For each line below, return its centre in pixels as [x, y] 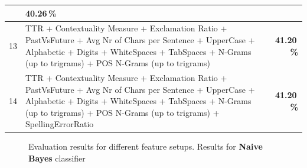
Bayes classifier [57, 158]
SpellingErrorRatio [60, 124]
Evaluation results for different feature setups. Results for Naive [146, 146]
